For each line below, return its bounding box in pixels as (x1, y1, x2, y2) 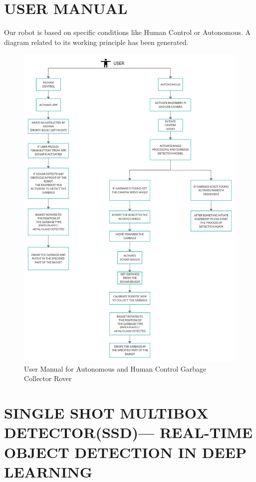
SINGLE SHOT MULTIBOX (4, 403, 209, 423)
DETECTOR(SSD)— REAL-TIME (4, 422, 253, 443)
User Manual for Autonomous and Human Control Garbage (24, 363, 207, 374)
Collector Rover (24, 373, 72, 384)
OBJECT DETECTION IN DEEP (4, 442, 247, 462)
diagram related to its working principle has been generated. (4, 36, 189, 47)
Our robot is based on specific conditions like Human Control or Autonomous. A (4, 27, 251, 37)
